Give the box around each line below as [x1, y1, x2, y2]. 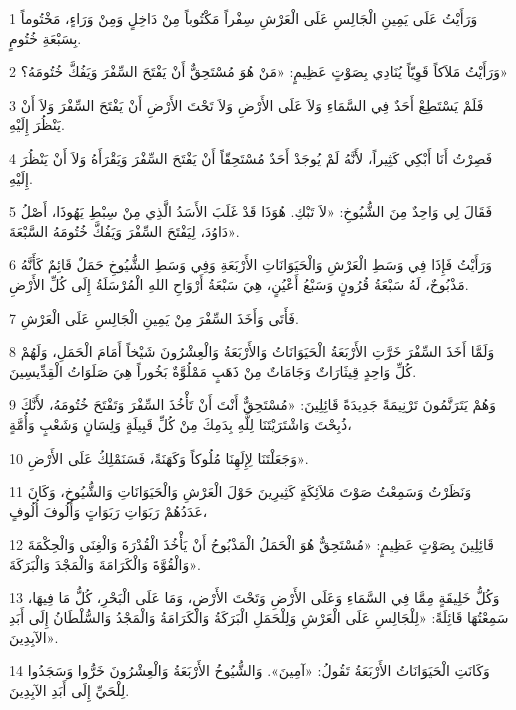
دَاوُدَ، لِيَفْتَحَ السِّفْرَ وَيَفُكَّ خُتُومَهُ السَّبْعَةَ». [9, 220, 240, 241]
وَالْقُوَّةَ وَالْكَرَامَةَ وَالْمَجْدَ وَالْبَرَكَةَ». [9, 553, 201, 574]
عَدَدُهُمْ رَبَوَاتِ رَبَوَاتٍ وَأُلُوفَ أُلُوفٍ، [9, 500, 208, 521]
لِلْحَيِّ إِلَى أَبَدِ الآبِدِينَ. [9, 679, 130, 700]
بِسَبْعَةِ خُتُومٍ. [9, 27, 82, 48]
